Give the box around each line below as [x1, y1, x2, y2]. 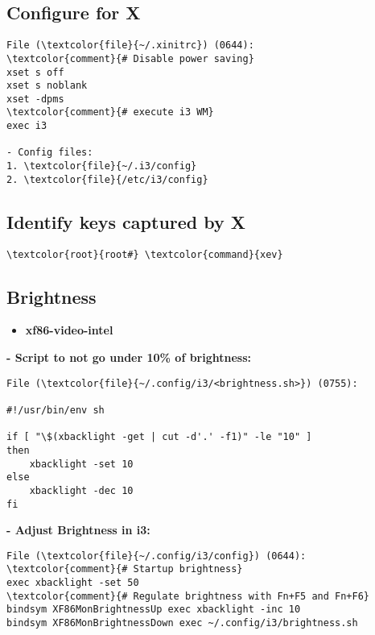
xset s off [6, 66, 64, 78]
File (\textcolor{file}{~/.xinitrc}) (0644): [6, 39, 254, 52]
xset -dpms [6, 93, 64, 105]
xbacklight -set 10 [29, 458, 134, 470]
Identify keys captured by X [6, 209, 246, 234]
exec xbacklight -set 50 [6, 577, 139, 589]
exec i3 [6, 120, 47, 132]
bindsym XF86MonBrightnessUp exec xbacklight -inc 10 [6, 604, 301, 616]
